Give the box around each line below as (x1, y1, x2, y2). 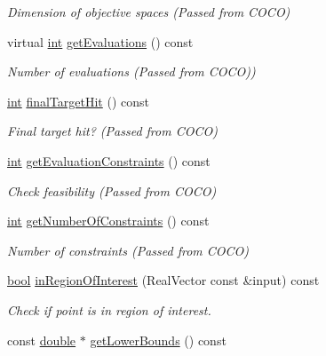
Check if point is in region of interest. (7, 300, 211, 319)
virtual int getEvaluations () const (7, 32, 194, 51)
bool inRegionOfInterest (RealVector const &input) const (7, 271, 320, 289)
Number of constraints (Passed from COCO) (7, 241, 250, 259)
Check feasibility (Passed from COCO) (7, 181, 217, 200)
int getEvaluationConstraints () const (7, 151, 211, 170)
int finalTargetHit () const (7, 91, 149, 110)
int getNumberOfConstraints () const (7, 211, 210, 230)
